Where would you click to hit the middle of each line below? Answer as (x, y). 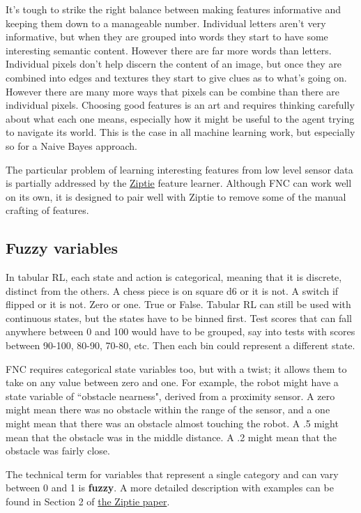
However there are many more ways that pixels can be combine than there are (173, 91)
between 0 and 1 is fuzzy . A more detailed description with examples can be (170, 488)
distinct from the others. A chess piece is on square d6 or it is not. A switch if (172, 290)
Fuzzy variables (62, 248)
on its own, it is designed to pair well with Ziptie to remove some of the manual (176, 196)
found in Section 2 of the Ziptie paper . (88, 501)
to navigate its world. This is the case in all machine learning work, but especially (180, 132)
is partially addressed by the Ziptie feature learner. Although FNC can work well (179, 183)
